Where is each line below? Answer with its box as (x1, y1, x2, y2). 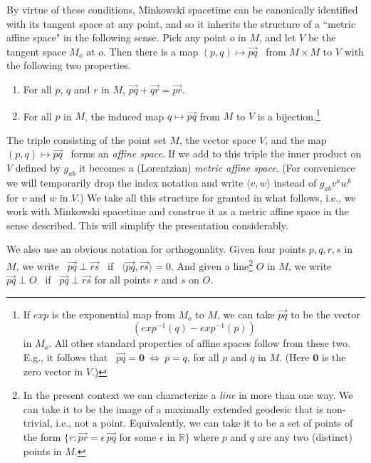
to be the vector (291, 306, 360, 321)
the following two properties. (6, 58, 131, 73)
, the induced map (85, 108, 164, 123)
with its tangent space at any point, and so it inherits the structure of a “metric (6, 16, 356, 31)
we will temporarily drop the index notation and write (6, 175, 244, 189)
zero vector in (23, 363, 83, 378)
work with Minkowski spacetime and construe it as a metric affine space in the (6, 204, 349, 219)
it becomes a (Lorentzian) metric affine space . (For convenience (79, 160, 355, 175)
